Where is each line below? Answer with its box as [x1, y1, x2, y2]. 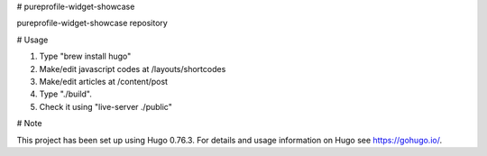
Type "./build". [39, 88, 92, 99]
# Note [16, 118, 42, 129]
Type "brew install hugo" [39, 50, 132, 62]
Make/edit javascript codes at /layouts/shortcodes [39, 63, 226, 74]
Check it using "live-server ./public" [39, 101, 173, 112]
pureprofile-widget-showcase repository [16, 18, 169, 29]
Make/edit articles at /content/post [39, 76, 169, 87]
